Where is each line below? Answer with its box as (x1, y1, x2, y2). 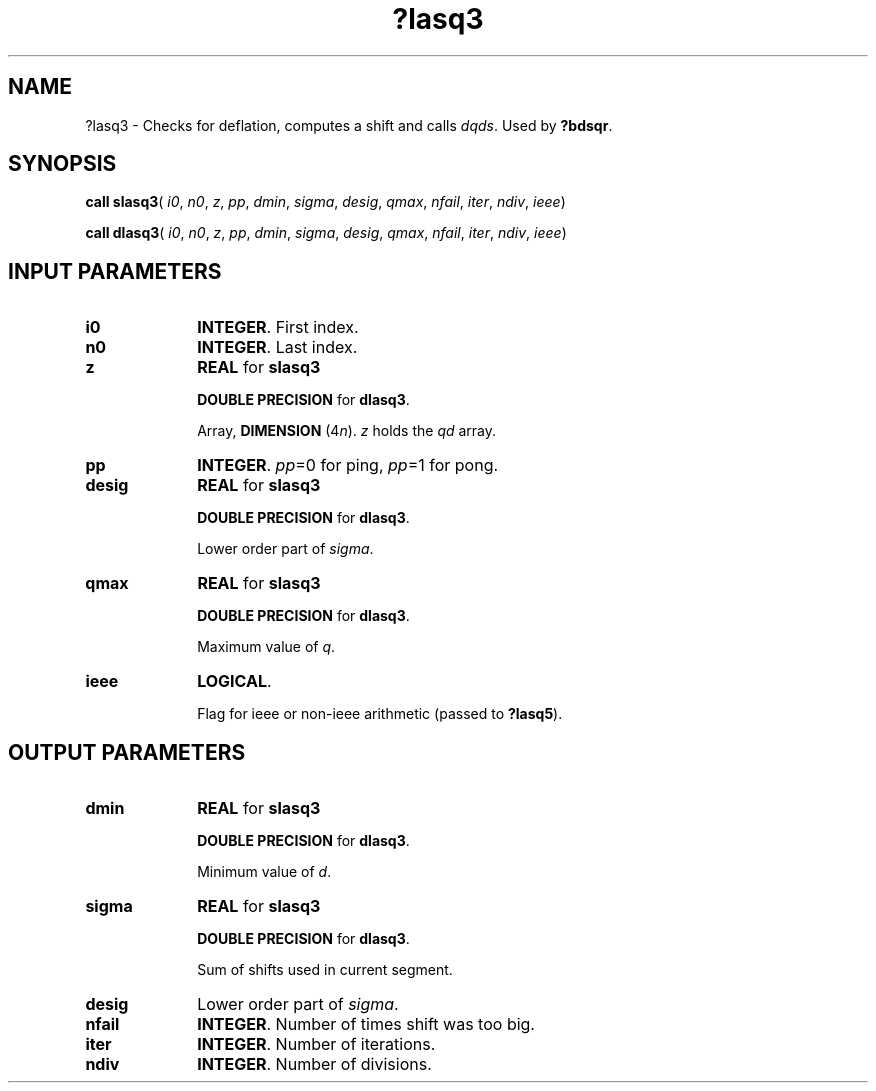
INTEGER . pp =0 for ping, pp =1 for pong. (197, 455, 499, 476)
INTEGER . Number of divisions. (197, 1054, 432, 1075)
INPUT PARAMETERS (8, 258, 222, 284)
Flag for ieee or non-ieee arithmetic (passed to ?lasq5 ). (197, 705, 563, 723)
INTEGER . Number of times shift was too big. (197, 1014, 535, 1035)
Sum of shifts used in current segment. (197, 961, 453, 979)
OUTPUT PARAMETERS (8, 739, 246, 765)
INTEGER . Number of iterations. (197, 1034, 436, 1055)
